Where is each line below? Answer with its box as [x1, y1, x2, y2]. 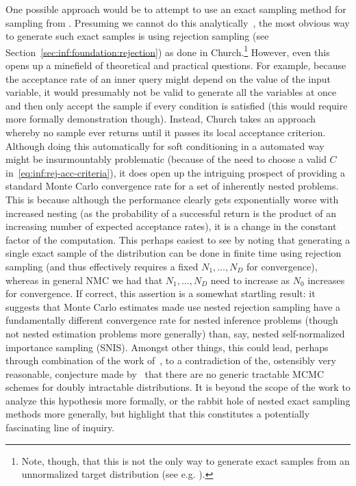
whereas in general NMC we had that [5, 272, 163, 287]
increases [307, 272, 345, 287]
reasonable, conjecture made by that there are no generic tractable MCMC [5, 366, 325, 381]
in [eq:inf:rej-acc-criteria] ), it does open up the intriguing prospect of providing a [5, 165, 345, 179]
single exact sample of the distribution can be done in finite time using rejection [5, 246, 342, 260]
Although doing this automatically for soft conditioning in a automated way [5, 138, 325, 153]
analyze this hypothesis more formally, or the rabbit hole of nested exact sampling [5, 393, 351, 407]
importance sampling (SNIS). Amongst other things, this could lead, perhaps [5, 340, 329, 354]
